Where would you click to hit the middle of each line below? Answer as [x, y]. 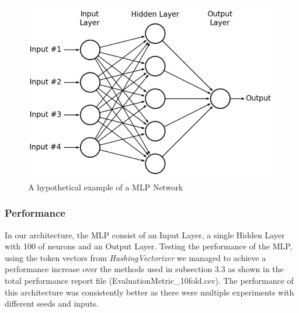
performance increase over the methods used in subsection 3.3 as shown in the [144, 269]
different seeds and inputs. [52, 303]
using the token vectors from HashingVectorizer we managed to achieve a [135, 257]
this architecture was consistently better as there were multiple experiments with [149, 292]
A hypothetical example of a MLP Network [106, 187]
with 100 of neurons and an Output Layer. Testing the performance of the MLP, [149, 246]
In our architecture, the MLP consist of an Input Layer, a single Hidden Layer [145, 234]
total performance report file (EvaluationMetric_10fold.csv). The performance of [149, 281]
